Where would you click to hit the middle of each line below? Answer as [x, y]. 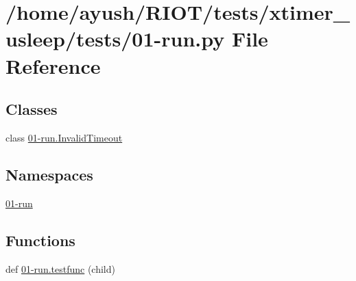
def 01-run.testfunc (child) [60, 268]
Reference [53, 65]
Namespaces [49, 174]
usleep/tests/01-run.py [115, 39]
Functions [40, 240]
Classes [32, 109]
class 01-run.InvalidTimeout [64, 137]
